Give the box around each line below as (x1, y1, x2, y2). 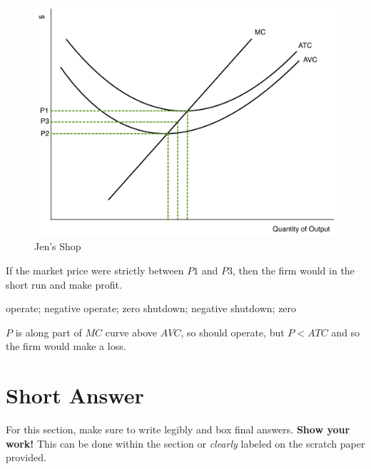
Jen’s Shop (34, 239, 81, 254)
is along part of (15, 324, 82, 339)
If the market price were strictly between (6, 262, 184, 277)
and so (331, 324, 360, 339)
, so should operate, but (181, 324, 285, 339)
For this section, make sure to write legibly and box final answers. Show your (6, 422, 350, 437)
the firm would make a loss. (6, 339, 126, 354)
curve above (105, 324, 158, 339)
